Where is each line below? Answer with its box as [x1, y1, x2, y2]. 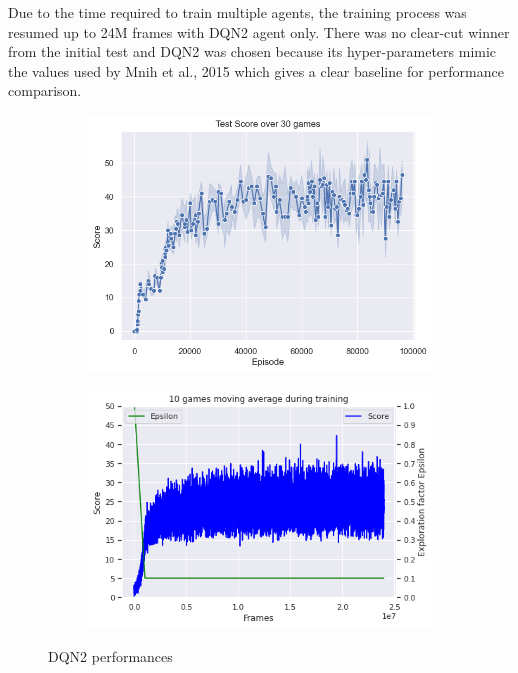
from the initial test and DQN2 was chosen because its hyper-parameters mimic [8, 41, 497, 62]
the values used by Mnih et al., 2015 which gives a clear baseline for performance [8, 60, 504, 81]
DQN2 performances [48, 645, 173, 666]
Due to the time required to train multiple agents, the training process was [8, 2, 467, 22]
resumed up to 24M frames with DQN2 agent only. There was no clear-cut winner [8, 21, 510, 42]
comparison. [8, 80, 82, 101]
